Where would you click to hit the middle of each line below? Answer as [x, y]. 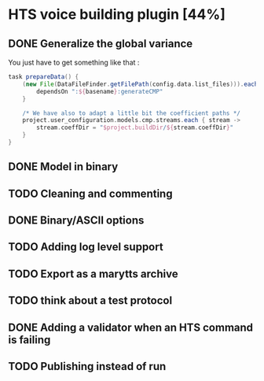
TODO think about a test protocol [90, 301]
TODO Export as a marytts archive [93, 274]
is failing [29, 340]
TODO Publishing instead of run [87, 366]
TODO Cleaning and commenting [90, 193]
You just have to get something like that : [74, 62]
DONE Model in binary [63, 167]
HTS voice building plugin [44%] [117, 15]
